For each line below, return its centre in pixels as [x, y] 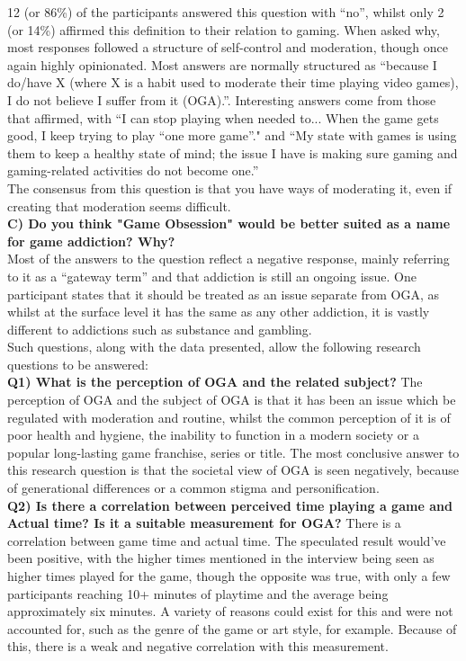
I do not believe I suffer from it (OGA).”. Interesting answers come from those [222, 99]
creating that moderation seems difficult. [119, 205]
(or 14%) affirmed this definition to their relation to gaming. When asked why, [224, 29]
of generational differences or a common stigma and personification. [193, 488]
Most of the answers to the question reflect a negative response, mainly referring [229, 259]
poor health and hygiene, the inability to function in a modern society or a [213, 435]
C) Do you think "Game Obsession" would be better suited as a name [229, 223]
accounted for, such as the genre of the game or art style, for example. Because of [232, 628]
